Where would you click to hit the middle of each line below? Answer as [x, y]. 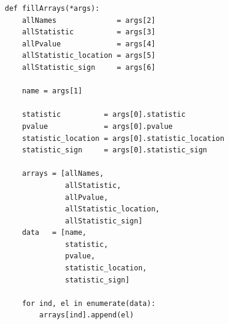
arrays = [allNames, [63, 174]
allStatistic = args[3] [89, 32]
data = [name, [54, 233]
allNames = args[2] [89, 20]
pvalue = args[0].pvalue [97, 126]
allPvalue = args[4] [89, 44]
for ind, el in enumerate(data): [89, 303]
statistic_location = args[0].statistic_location [123, 138]
